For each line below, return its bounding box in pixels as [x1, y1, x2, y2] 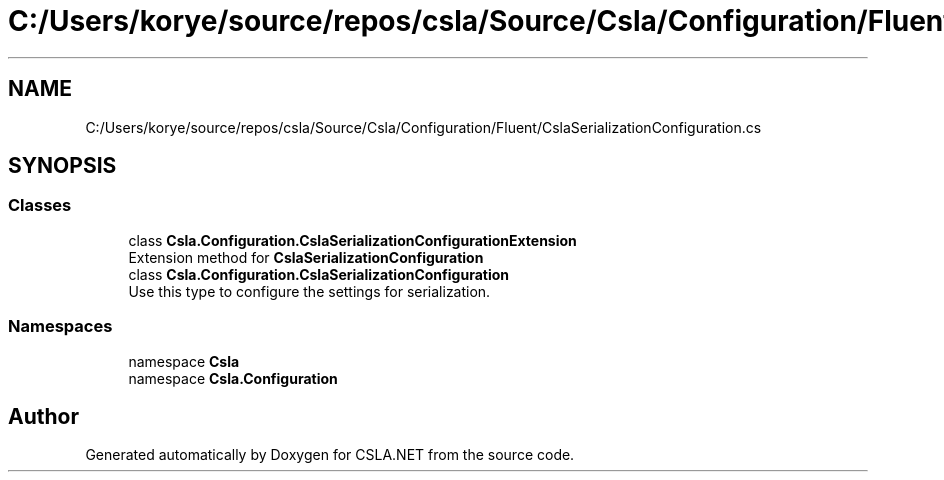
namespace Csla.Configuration [128, 369, 338, 387]
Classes [8, 195, 72, 216]
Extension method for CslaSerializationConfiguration [128, 248, 484, 266]
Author [8, 403, 79, 429]
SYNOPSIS [8, 153, 117, 179]
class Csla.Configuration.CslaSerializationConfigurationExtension [128, 231, 577, 249]
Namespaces [8, 316, 113, 337]
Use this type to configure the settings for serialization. [128, 282, 491, 300]
